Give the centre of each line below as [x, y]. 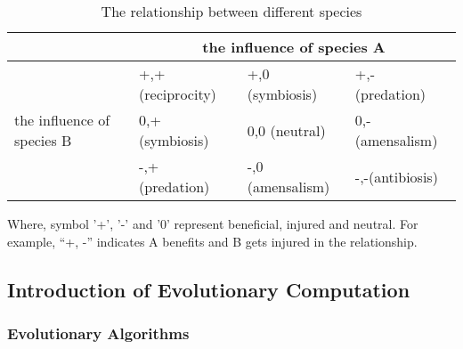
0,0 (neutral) [286, 130]
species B [43, 140]
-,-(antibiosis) [396, 176]
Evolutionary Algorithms [98, 333]
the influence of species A [294, 47]
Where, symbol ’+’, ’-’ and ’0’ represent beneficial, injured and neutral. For [213, 223]
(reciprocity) [178, 94]
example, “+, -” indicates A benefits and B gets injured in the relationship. [212, 241]
